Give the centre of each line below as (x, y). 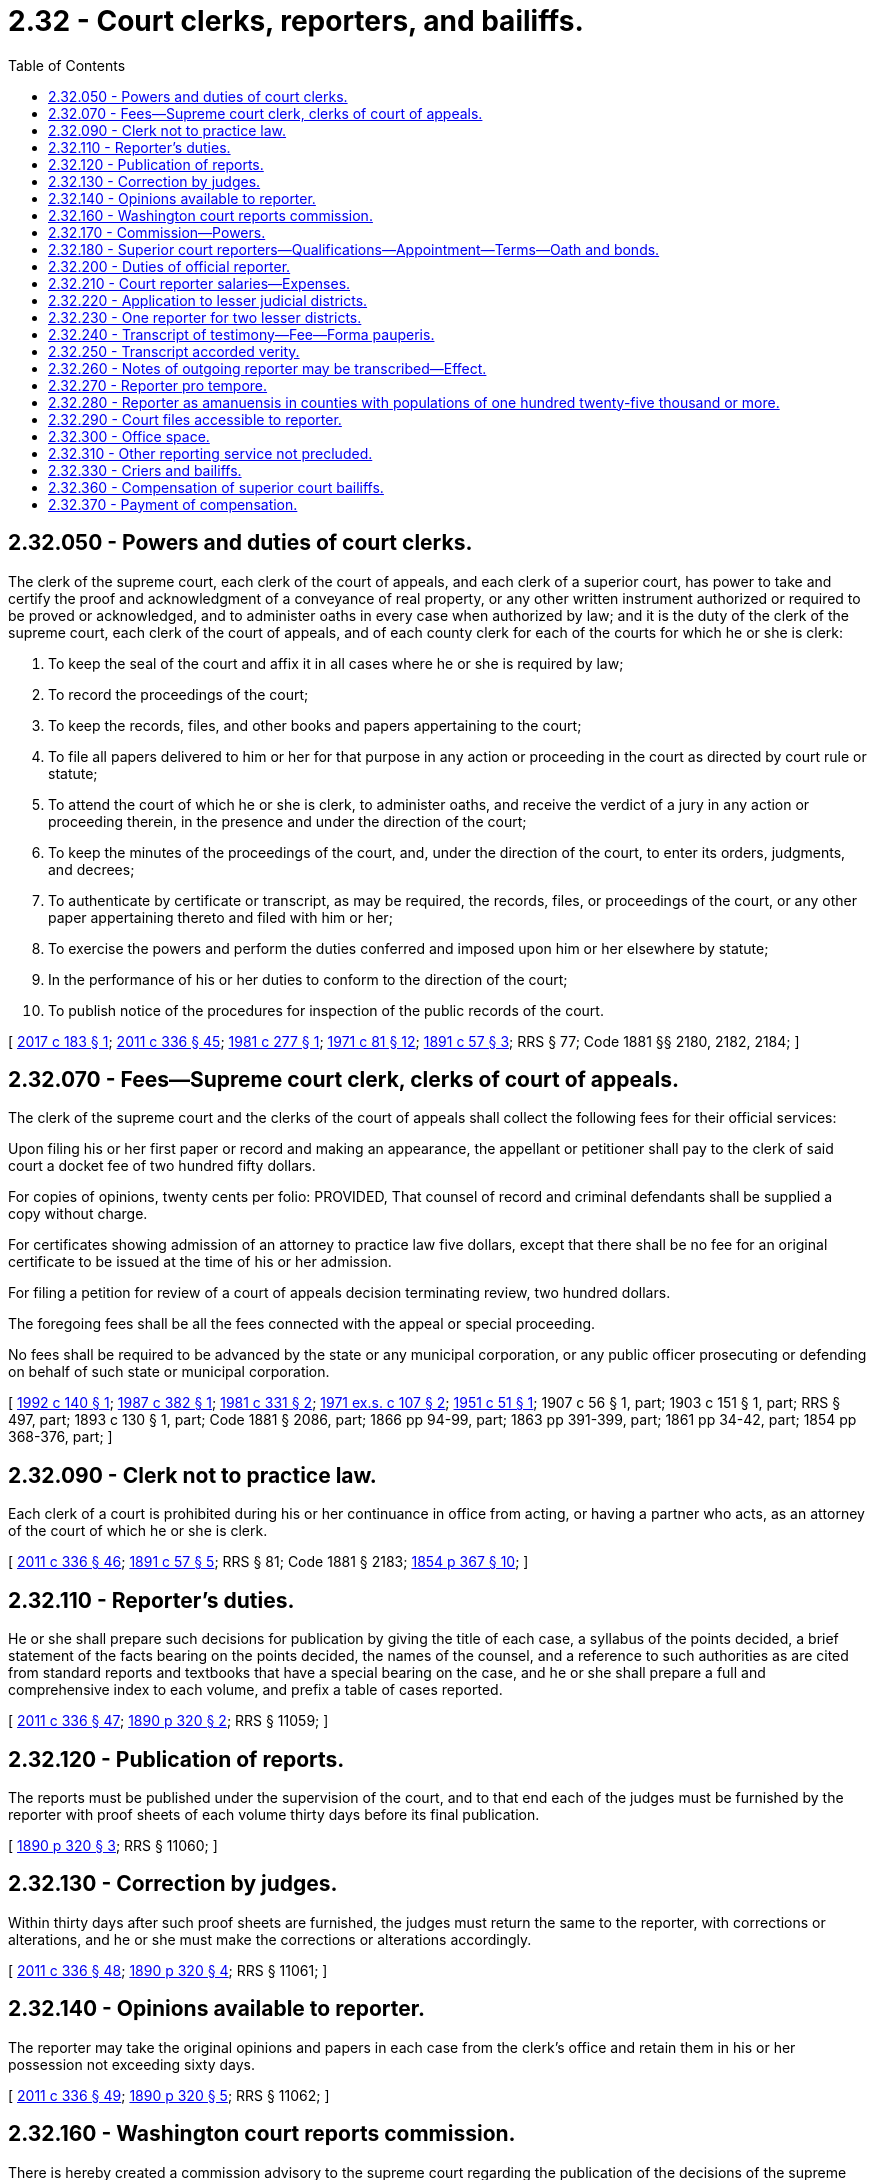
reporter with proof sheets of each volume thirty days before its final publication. (274, 1814)
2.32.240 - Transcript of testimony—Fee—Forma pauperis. (241, 334)
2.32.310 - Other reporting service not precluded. (210, 453)
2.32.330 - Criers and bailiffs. (145, 470)
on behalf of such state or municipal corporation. (169, 1372)
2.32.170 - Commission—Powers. (157, 232)
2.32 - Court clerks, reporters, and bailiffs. (296, 21)
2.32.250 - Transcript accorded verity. (174, 351)
